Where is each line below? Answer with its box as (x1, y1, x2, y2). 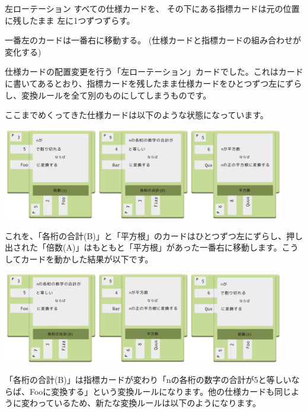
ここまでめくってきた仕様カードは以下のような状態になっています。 (5, 109, 268, 121)
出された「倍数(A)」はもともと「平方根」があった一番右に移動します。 (5, 241, 282, 253)
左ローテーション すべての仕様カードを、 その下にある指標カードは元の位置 (5, 2, 300, 14)
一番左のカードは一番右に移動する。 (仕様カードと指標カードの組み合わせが (5, 34, 302, 46)
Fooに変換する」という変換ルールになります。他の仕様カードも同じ (29, 385, 291, 397)
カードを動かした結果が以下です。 (21, 252, 153, 265)
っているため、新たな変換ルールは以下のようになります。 (37, 397, 261, 409)
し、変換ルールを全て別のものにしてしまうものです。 (5, 88, 212, 101)
